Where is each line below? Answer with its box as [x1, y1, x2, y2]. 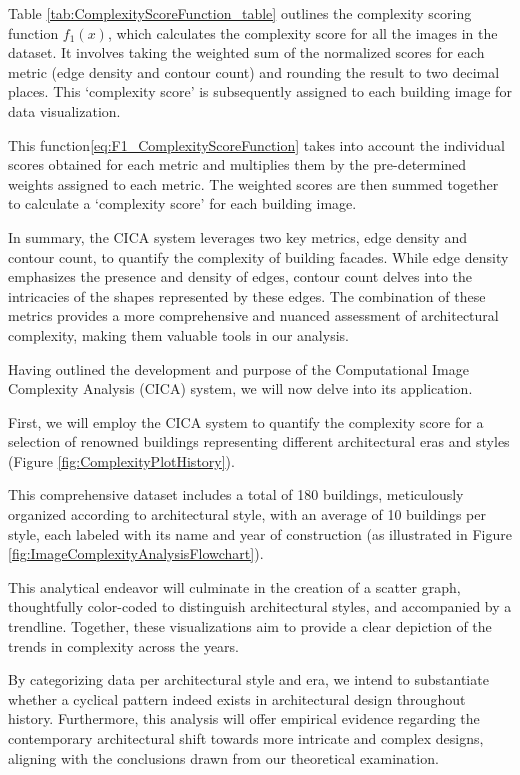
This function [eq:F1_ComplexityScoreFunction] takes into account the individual [8, 134, 505, 155]
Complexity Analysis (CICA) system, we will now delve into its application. [8, 378, 473, 399]
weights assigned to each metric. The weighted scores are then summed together [8, 173, 499, 194]
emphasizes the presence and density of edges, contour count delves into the [8, 266, 473, 287]
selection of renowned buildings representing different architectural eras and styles [8, 431, 510, 452]
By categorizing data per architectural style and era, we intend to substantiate [8, 669, 489, 690]
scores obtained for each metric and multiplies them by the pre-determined [8, 154, 467, 175]
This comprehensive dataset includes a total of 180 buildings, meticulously [8, 484, 464, 505]
